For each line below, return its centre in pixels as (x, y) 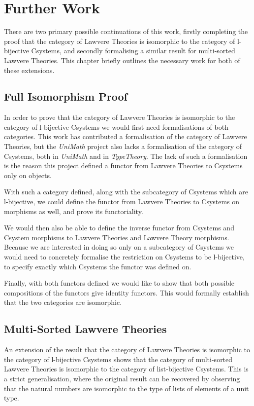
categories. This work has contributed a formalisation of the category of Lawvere (126, 136)
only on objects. (28, 175)
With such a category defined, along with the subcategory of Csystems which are (126, 192)
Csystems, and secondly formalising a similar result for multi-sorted (133, 51)
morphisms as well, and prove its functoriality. (74, 211)
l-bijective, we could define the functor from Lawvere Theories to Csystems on (122, 202)
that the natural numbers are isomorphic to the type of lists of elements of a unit (127, 388)
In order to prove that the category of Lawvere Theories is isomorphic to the (120, 117)
